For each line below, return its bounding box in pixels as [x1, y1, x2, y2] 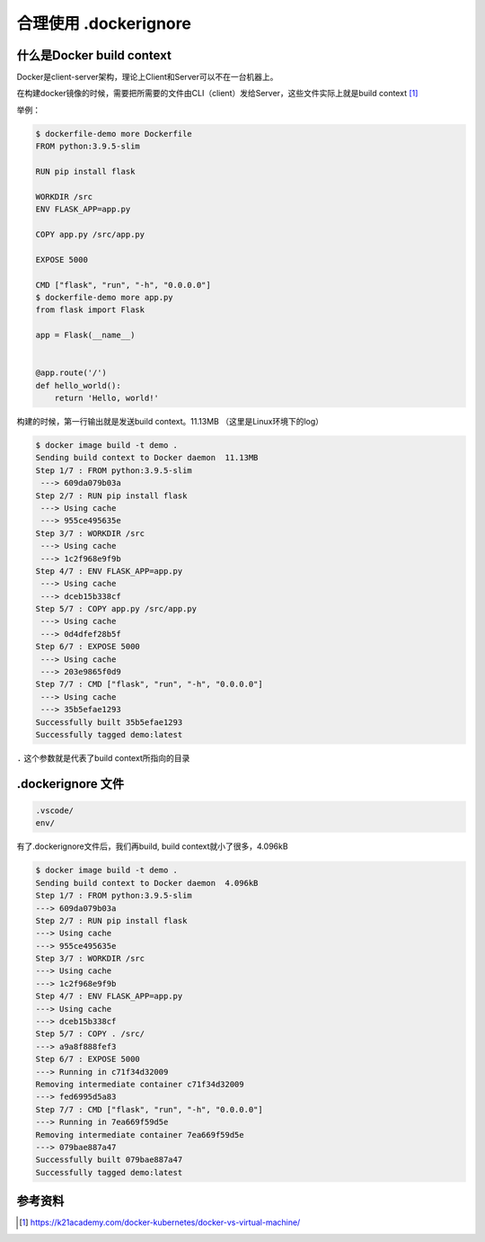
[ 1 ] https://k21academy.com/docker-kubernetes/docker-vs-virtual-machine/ [19, 1217, 301, 1228]
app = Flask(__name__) [35, 330, 136, 341]
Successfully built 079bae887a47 [35, 1155, 183, 1165]
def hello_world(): [35, 380, 121, 390]
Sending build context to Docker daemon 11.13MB [35, 452, 259, 463]
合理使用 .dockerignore [16, 13, 192, 33]
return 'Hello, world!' [54, 393, 159, 404]
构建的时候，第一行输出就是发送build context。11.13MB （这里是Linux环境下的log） [16, 416, 323, 427]
